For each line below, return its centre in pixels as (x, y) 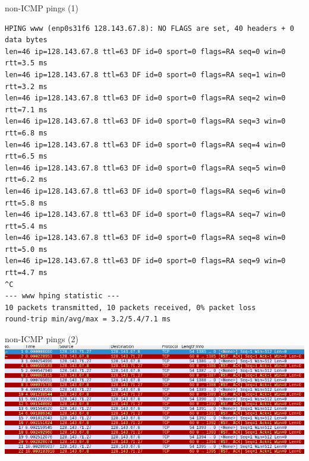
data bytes (26, 40)
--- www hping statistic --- (62, 296)
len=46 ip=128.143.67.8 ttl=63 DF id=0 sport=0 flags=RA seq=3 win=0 (145, 121)
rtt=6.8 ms (26, 133)
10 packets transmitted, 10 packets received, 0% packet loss (130, 307)
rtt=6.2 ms (26, 180)
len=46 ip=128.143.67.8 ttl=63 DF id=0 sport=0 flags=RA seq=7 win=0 (145, 215)
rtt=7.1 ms (26, 110)
